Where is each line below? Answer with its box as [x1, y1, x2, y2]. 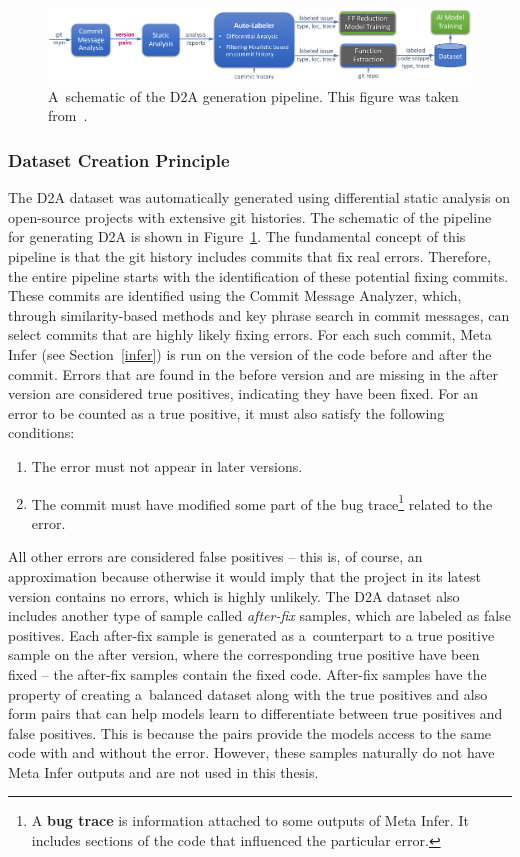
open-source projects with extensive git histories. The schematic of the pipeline [8, 206, 492, 227]
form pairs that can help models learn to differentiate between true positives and [8, 703, 503, 724]
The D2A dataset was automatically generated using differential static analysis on [8, 187, 510, 208]
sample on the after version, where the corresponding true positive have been [8, 644, 480, 665]
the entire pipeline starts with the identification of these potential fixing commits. [8, 265, 509, 286]
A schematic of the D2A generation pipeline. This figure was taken [48, 85, 459, 106]
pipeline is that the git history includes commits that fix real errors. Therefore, [8, 245, 491, 266]
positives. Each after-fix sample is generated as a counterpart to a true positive [8, 624, 495, 645]
